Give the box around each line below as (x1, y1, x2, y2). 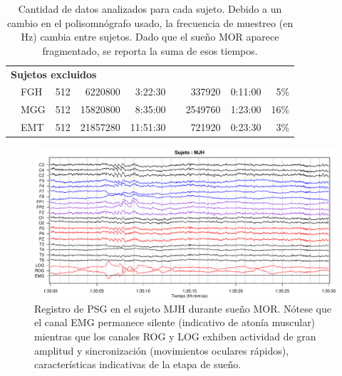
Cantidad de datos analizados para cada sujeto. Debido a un (18, 1, 282, 16)
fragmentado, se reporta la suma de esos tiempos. (42, 43, 258, 58)
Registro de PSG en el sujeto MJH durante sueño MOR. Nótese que (34, 301, 331, 315)
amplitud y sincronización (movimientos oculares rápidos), (34, 343, 289, 357)
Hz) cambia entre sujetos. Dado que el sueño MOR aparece (21, 29, 279, 44)
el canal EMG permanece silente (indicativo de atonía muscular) (34, 315, 316, 330)
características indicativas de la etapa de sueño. (34, 357, 242, 372)
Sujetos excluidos (11, 66, 97, 81)
